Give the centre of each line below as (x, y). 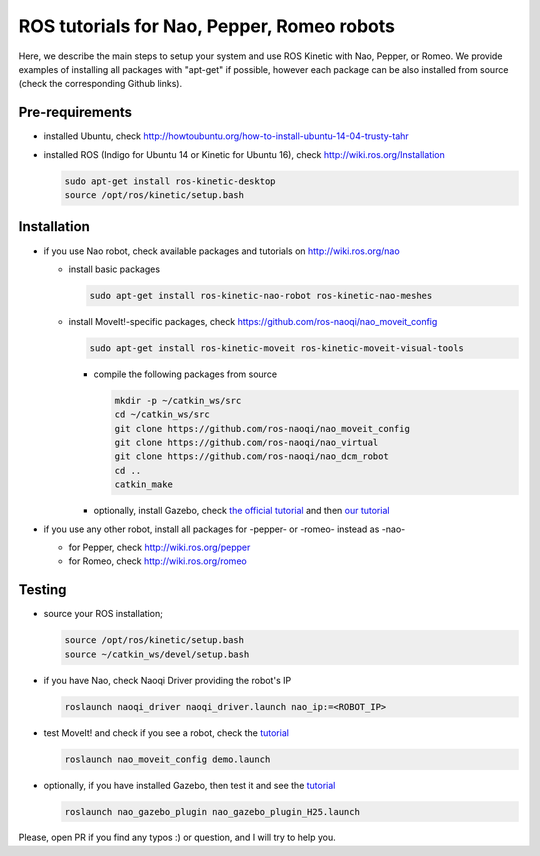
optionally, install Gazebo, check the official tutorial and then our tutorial (241, 511)
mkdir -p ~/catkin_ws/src (178, 400)
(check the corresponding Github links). (100, 84)
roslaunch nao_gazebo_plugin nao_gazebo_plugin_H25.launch (212, 811)
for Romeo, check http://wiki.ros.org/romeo (157, 561)
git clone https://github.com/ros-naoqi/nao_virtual (246, 442)
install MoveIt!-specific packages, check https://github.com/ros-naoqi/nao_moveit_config (253, 321)
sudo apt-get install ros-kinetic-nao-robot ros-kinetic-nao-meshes (261, 295)
